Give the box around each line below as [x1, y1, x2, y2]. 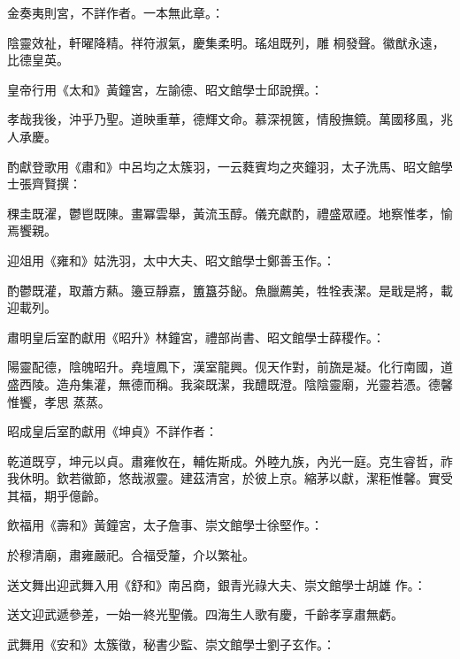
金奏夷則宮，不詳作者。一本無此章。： [7, 4, 224, 21]
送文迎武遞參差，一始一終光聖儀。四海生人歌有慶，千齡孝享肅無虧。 [7, 605, 403, 624]
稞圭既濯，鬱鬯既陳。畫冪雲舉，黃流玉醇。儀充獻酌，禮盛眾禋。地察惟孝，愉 [7, 203, 453, 222]
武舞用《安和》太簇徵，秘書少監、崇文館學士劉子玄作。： [7, 634, 335, 653]
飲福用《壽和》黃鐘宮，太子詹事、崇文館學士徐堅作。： [7, 516, 323, 534]
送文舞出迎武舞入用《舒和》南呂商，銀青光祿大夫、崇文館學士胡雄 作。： [7, 575, 426, 594]
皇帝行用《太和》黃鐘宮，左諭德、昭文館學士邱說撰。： [7, 80, 323, 98]
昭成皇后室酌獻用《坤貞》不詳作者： [7, 422, 218, 441]
